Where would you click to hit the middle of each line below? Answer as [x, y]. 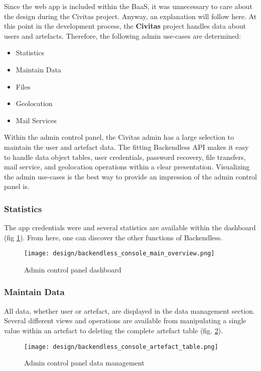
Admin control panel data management [84, 363]
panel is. [17, 186]
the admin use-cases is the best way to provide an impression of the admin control [130, 176]
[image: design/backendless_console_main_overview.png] [119, 254]
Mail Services [36, 120]
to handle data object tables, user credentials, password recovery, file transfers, [125, 157]
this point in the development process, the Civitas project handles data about [125, 26]
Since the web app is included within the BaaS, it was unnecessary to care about [128, 6]
